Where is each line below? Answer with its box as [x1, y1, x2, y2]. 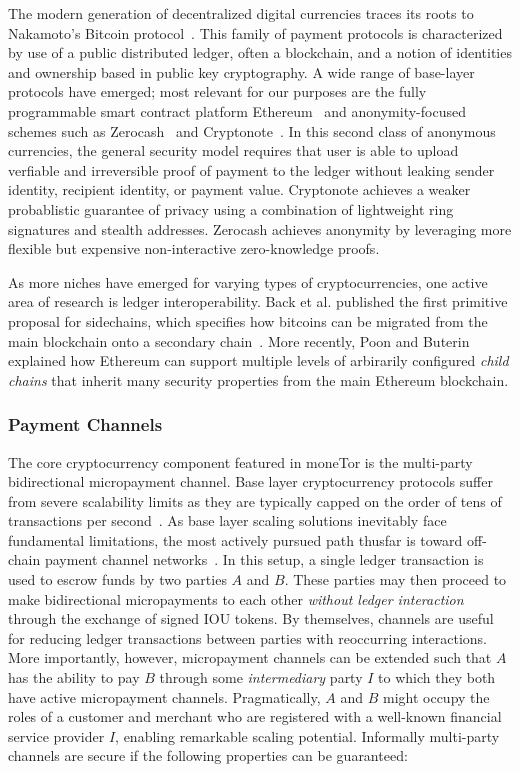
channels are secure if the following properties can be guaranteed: [8, 745, 408, 766]
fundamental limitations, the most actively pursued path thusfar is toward [8, 529, 463, 550]
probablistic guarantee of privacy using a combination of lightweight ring [8, 198, 454, 219]
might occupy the [382, 686, 490, 707]
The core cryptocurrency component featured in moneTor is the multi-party [8, 451, 473, 472]
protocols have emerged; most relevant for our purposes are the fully [8, 81, 427, 102]
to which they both [378, 667, 496, 688]
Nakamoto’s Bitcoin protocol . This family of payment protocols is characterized [8, 22, 503, 43]
